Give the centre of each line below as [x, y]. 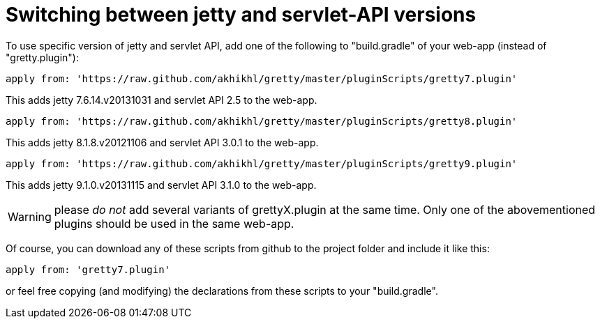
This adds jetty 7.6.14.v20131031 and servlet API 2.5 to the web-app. [162, 100]
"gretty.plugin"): [42, 57]
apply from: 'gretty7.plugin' [88, 269]
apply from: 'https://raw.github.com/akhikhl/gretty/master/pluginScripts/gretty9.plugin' [262, 163]
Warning [30, 216]
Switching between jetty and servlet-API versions [241, 15]
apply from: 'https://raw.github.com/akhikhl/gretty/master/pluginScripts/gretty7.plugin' [262, 78]
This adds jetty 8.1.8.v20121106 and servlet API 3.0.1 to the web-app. [162, 142]
